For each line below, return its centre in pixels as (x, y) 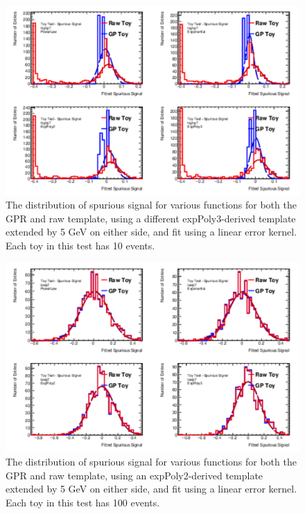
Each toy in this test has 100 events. (83, 502)
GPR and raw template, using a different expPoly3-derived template (151, 218)
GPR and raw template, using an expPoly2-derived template (134, 475)
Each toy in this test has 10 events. (80, 246)
